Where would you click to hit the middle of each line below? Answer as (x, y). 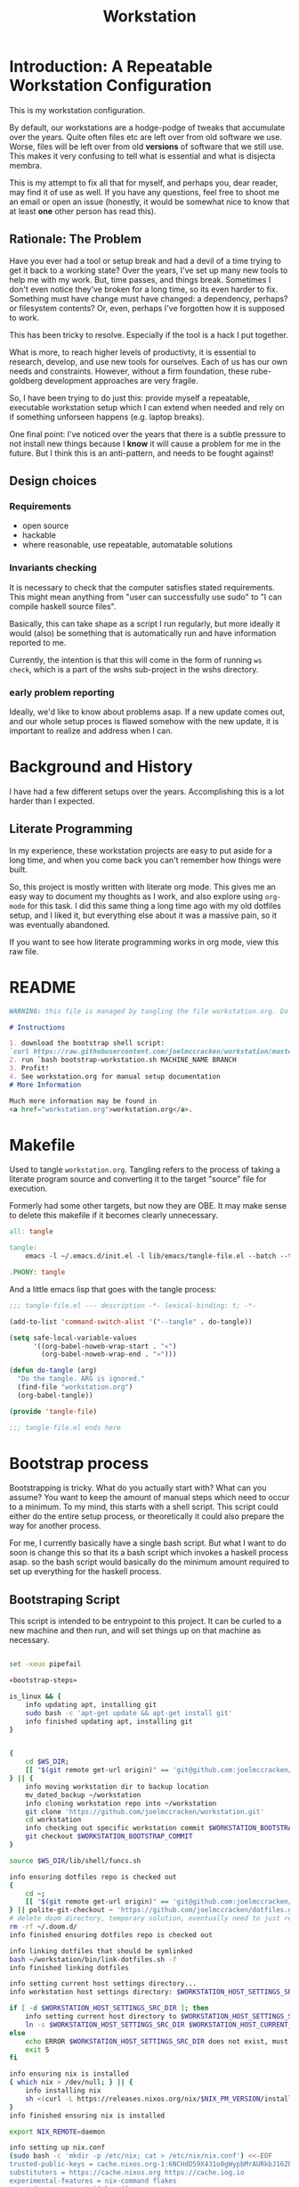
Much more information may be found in (83, 1101)
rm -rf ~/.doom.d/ (43, 1927)
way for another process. (56, 1526)
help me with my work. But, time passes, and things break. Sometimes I (140, 279)
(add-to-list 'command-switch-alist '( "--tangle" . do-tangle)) (131, 1322)
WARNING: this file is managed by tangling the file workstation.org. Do (149, 1011)
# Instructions (37, 1027)
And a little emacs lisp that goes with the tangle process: (113, 1289)
